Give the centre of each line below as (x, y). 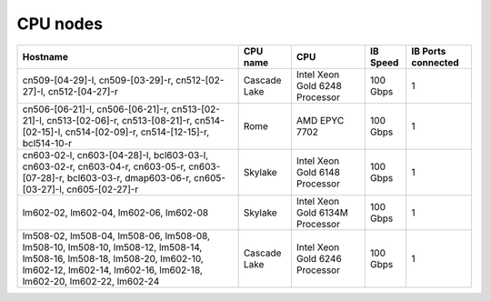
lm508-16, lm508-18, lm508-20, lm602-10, (113, 258)
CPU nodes (60, 24)
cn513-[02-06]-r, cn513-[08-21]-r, (120, 120)
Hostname (45, 56)
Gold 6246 (319, 258)
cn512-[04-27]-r (83, 91)
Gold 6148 (318, 172)
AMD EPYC (320, 120)
